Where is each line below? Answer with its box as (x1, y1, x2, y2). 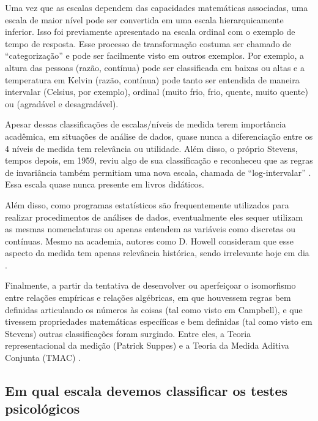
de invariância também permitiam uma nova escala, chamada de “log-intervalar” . (5, 165, 311, 178)
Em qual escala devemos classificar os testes (5, 381, 288, 400)
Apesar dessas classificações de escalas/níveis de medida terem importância (5, 118, 286, 131)
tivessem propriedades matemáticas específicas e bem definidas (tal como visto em (5, 315, 312, 328)
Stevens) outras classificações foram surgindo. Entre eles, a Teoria (5, 327, 251, 339)
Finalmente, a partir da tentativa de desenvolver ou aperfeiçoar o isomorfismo (5, 279, 296, 292)
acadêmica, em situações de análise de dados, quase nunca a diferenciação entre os (5, 129, 313, 142)
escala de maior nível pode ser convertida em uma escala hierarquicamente (5, 13, 284, 26)
